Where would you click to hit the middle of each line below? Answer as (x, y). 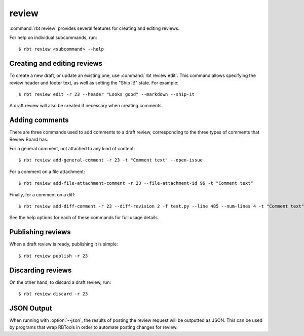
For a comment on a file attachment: (47, 172)
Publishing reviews (40, 232)
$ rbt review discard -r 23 (53, 294)
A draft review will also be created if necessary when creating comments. (86, 106)
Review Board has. (29, 139)
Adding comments (39, 120)
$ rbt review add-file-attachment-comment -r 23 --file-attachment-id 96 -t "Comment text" (136, 183)
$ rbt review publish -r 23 (53, 256)
